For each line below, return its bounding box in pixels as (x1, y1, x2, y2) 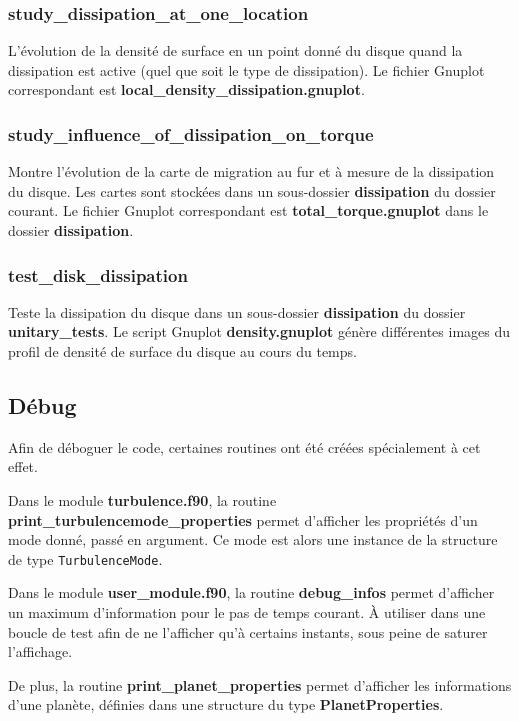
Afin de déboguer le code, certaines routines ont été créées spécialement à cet (8, 436, 481, 457)
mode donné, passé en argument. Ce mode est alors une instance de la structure (8, 529, 498, 550)
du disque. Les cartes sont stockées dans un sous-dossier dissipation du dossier (8, 180, 496, 201)
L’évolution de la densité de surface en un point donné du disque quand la (8, 40, 463, 61)
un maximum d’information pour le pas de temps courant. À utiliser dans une (8, 602, 486, 623)
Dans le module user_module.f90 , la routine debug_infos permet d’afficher (8, 582, 495, 603)
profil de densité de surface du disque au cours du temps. (8, 341, 357, 361)
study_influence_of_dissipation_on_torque (8, 121, 374, 146)
